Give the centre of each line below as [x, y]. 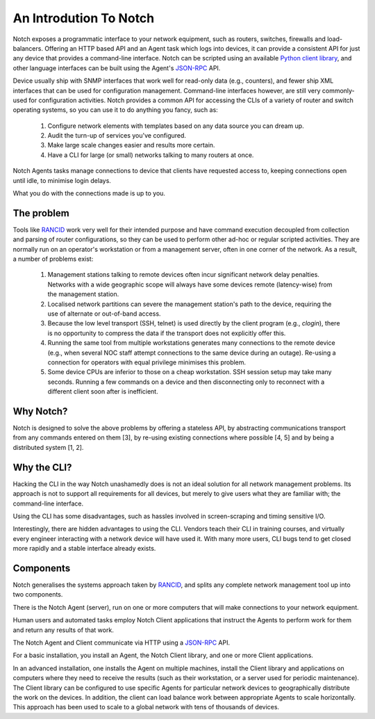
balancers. [28, 48]
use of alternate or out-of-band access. [104, 314]
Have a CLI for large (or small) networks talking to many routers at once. [151, 155]
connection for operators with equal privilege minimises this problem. [147, 362]
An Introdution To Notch [84, 18]
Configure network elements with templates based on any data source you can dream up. [176, 126]
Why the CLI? [42, 467]
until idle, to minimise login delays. [62, 180]
